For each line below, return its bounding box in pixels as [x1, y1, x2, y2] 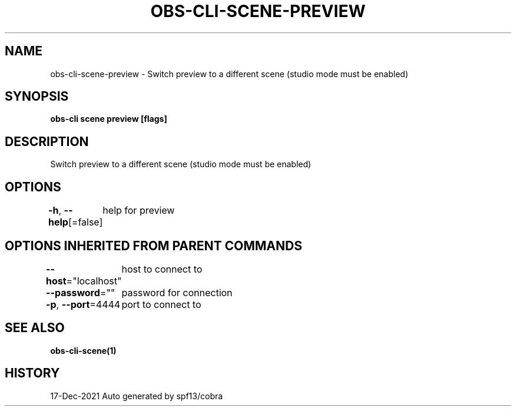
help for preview [102, 204, 175, 217]
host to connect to [121, 263, 203, 275]
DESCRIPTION [5, 134, 89, 149]
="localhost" [66, 274, 122, 287]
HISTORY [5, 366, 60, 381]
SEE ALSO [5, 320, 65, 336]
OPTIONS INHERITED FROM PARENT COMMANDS [5, 238, 302, 253]
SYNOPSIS [5, 89, 69, 104]
